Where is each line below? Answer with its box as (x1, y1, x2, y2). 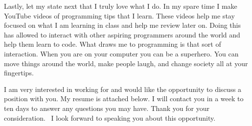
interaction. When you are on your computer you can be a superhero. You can (4, 48, 239, 58)
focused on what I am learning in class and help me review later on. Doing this (4, 20, 241, 30)
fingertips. (4, 68, 34, 78)
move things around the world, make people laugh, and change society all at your (4, 58, 248, 68)
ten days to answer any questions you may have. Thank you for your (4, 103, 210, 113)
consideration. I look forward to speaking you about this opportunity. (4, 112, 216, 123)
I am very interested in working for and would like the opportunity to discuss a (4, 84, 242, 94)
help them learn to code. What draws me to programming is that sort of (4, 39, 221, 49)
